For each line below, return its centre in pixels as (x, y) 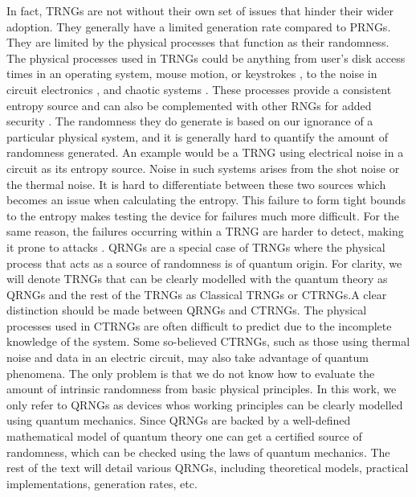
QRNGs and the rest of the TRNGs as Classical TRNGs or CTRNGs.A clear (197, 294)
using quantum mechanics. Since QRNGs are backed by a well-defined (179, 420)
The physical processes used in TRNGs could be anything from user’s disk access (206, 58)
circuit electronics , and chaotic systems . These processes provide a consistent (199, 89)
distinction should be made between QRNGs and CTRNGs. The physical (187, 310)
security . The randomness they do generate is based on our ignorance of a (190, 121)
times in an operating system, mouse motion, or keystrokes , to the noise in (192, 74)
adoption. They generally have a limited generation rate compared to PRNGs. (199, 26)
